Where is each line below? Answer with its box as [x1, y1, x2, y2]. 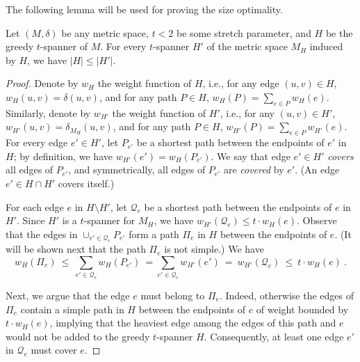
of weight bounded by [256, 301, 349, 316]
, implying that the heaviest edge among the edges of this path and [49, 315, 336, 330]
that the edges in [6, 226, 78, 241]
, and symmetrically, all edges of [68, 162, 206, 177]
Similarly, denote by [6, 105, 91, 120]
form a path [129, 226, 179, 241]
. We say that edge [211, 148, 291, 163]
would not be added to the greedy [6, 329, 150, 343]
